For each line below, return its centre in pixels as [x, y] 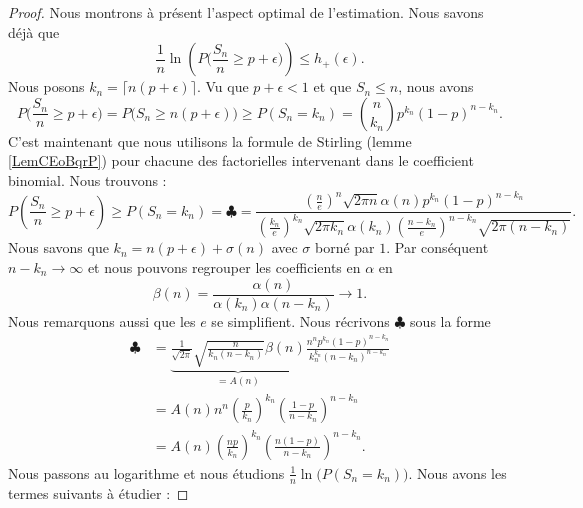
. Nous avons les [457, 472]
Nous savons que [58, 247]
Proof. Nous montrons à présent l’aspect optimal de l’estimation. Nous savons [246, 12]
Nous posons [46, 86]
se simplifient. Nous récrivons [300, 320]
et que [332, 86]
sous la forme [450, 320]
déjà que [34, 31]
